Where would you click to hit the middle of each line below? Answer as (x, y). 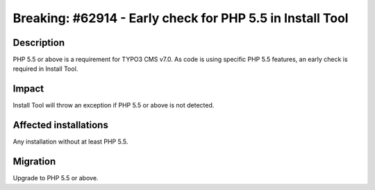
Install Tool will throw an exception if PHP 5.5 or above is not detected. (114, 105)
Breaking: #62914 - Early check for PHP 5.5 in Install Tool (181, 18)
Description (39, 43)
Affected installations (61, 125)
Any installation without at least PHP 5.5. (70, 141)
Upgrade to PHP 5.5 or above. (56, 178)
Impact (28, 89)
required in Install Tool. (45, 69)
